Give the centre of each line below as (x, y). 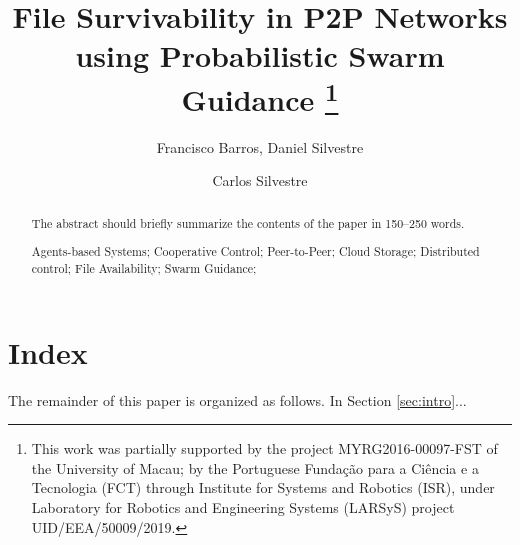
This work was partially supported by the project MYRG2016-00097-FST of (264, 448)
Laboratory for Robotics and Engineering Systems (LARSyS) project (243, 506)
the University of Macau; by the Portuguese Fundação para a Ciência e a (255, 467)
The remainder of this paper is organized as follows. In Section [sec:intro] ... (237, 399)
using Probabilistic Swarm (260, 55)
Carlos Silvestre (260, 180)
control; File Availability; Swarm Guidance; (144, 268)
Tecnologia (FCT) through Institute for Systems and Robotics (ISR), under (263, 487)
